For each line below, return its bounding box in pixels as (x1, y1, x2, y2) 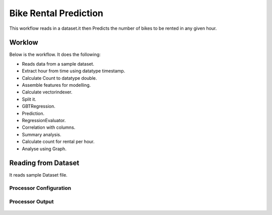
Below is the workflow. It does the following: (9, 51, 101, 58)
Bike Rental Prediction (9, 8, 103, 19)
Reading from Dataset (9, 159, 80, 168)
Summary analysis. (22, 131, 61, 137)
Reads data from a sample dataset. (22, 61, 95, 67)
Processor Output (9, 198, 54, 205)
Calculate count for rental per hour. (22, 139, 95, 145)
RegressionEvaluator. (22, 117, 66, 123)
